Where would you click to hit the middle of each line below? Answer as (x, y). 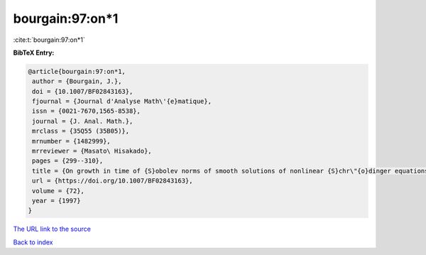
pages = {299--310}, (68, 161)
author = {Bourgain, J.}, (77, 81)
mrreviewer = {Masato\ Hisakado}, (92, 151)
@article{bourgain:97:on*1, (77, 71)
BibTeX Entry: (34, 53)
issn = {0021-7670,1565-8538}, (87, 111)
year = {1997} (56, 201)
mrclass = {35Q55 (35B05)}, (81, 131)
